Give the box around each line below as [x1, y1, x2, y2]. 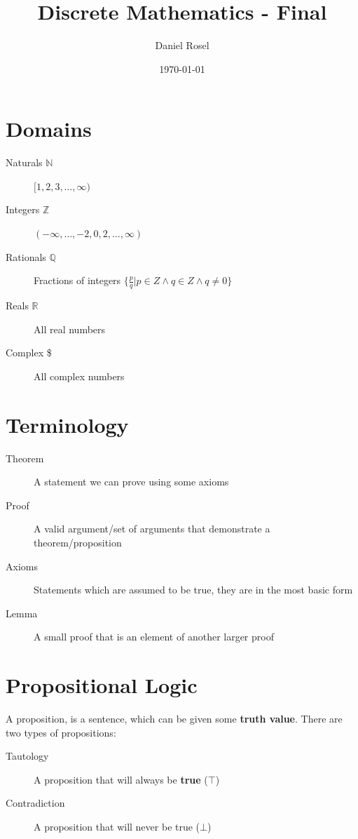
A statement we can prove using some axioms [34, 474, 229, 489]
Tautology [6, 749, 49, 763]
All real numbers [34, 321, 106, 336]
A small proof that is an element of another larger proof [34, 629, 274, 644]
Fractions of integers [34, 273, 121, 288]
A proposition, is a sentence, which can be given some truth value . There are [6, 711, 343, 726]
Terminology [6, 410, 129, 438]
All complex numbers [34, 368, 125, 383]
